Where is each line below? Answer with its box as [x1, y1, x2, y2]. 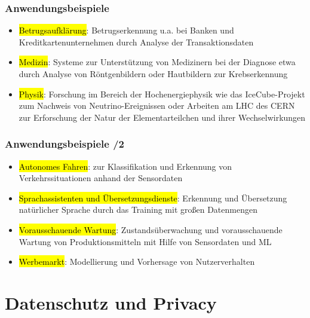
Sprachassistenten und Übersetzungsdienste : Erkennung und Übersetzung [19, 191, 287, 204]
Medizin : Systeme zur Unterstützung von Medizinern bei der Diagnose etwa [19, 56, 296, 68]
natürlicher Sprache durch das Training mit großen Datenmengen [19, 203, 257, 216]
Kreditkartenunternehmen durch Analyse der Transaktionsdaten [19, 35, 254, 48]
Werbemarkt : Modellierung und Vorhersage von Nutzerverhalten [19, 255, 255, 268]
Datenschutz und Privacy [5, 290, 217, 314]
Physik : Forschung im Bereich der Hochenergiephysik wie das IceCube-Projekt [19, 87, 305, 100]
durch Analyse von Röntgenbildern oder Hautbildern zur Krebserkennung [19, 68, 288, 79]
